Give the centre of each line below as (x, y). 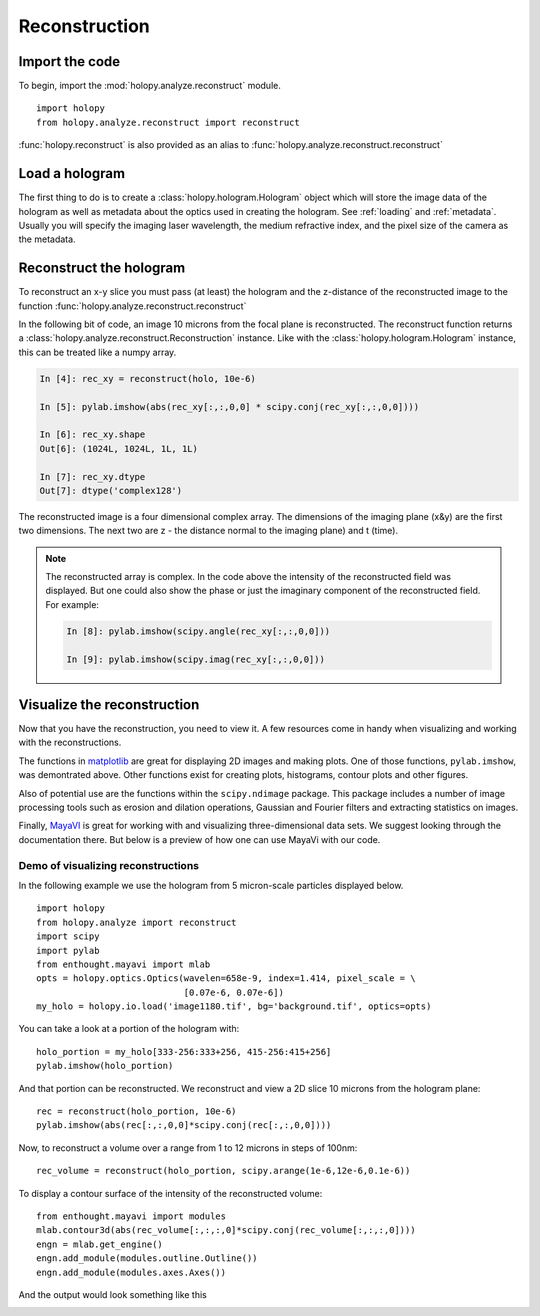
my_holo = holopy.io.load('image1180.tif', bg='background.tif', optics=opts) (234, 1006)
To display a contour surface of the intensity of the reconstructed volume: (170, 1193)
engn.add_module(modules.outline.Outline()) (147, 1258)
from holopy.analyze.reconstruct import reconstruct (168, 122)
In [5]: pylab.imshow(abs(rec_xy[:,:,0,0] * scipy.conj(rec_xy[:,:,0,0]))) (229, 406)
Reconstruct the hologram (102, 268)
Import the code (69, 61)
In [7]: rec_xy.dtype (92, 476)
